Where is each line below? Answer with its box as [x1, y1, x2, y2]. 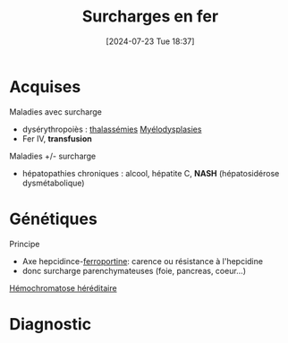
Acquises [9, 76, 81, 97]
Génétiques [9, 209, 98, 229]
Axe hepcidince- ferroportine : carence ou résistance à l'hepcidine [21, 255, 264, 266]
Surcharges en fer [81, 6, 219, 27]
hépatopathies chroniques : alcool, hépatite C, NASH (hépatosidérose [21, 167, 280, 178]
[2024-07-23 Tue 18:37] [106, 36, 195, 47]
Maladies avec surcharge [9, 106, 103, 117]
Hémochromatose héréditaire [9, 282, 118, 293]
